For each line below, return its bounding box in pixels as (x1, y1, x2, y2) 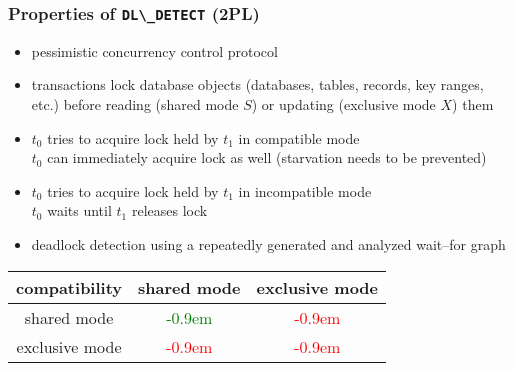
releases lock (131, 200, 208, 221)
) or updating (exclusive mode (251, 93, 436, 114)
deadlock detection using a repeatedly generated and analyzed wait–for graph (31, 233, 506, 254)
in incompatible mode (238, 180, 372, 201)
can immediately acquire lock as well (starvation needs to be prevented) (47, 147, 487, 168)
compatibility (16, 275, 123, 299)
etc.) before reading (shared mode (31, 93, 239, 114)
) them (452, 93, 494, 114)
